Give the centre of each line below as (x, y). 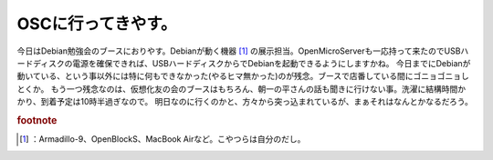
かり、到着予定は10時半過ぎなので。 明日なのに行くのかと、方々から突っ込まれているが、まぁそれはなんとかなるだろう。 (245, 102)
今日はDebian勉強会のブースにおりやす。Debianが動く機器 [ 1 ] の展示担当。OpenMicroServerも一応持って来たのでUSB (239, 51)
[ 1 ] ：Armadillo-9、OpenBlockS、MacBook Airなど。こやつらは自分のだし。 (163, 139)
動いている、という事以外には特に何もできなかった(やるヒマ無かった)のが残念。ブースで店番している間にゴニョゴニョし (243, 76)
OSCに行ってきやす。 (97, 24)
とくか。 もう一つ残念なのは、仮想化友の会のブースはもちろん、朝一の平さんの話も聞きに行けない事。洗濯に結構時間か (241, 89)
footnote (37, 120)
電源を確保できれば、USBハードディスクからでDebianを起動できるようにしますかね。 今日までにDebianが (272, 63)
